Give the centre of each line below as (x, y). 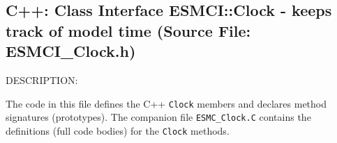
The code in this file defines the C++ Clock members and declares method (166, 103)
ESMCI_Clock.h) (71, 51)
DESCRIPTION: (42, 79)
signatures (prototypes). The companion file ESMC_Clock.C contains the (158, 117)
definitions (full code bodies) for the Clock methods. (118, 130)
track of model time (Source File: (128, 30)
